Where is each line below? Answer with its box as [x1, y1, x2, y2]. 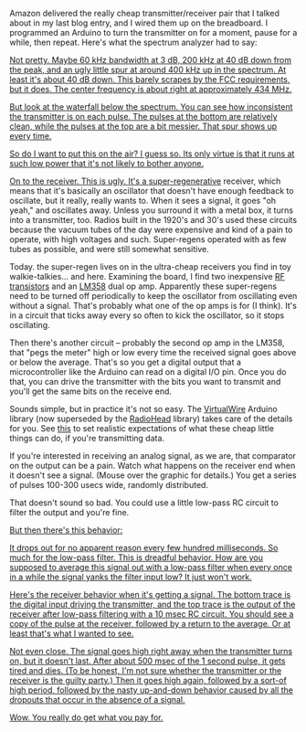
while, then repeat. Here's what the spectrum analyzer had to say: [9, 37, 258, 48]
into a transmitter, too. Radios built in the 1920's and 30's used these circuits [9, 215, 298, 225]
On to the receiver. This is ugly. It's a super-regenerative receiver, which [9, 175, 281, 186]
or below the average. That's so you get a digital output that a [9, 356, 242, 367]
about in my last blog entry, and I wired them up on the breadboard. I [9, 17, 268, 28]
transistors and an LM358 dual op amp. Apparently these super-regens [9, 281, 277, 292]
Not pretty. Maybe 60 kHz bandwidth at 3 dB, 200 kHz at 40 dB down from [9, 55, 292, 65]
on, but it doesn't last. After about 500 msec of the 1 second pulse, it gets [9, 655, 286, 666]
